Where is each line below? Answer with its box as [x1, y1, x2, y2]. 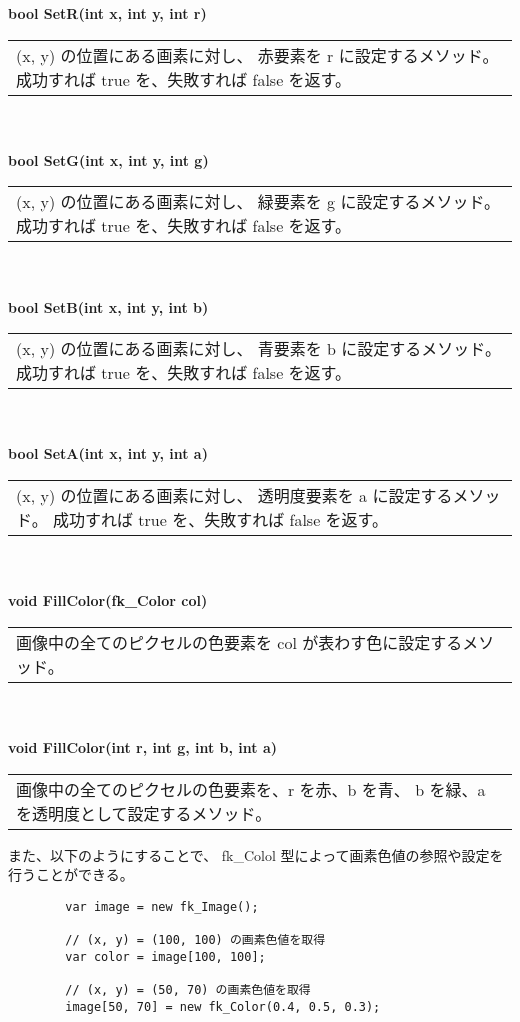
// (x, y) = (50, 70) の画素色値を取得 [65, 982, 311, 997]
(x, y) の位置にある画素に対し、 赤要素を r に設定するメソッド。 [16, 43, 499, 67]
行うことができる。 [8, 864, 134, 885]
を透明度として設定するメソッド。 [16, 801, 272, 825]
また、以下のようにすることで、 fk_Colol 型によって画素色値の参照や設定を [8, 844, 504, 865]
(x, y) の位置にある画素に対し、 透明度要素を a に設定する [16, 483, 453, 507]
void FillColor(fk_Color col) [8, 590, 208, 611]
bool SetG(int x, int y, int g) [8, 149, 209, 170]
